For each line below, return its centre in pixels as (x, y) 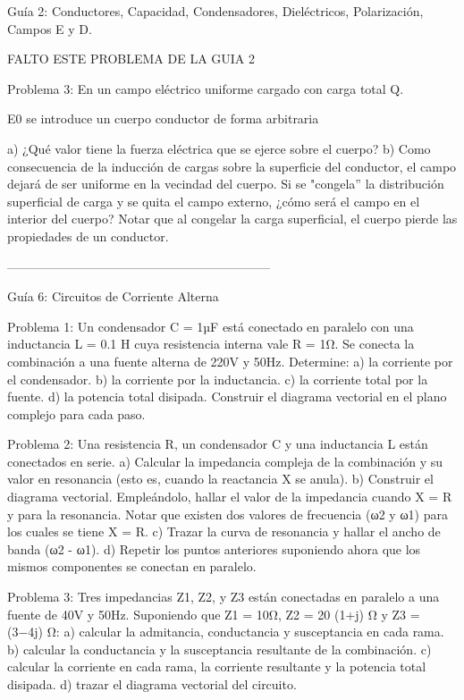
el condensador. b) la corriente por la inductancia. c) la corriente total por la (218, 379)
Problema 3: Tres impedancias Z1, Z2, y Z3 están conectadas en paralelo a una (224, 597)
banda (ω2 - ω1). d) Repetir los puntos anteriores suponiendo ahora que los (214, 548)
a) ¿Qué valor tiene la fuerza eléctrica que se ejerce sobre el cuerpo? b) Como (219, 148)
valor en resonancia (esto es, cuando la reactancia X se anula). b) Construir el (220, 479)
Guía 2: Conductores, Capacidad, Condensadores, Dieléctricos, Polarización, (215, 11)
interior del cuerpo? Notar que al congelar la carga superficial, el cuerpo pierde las (232, 219)
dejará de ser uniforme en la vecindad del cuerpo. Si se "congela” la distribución (226, 184)
